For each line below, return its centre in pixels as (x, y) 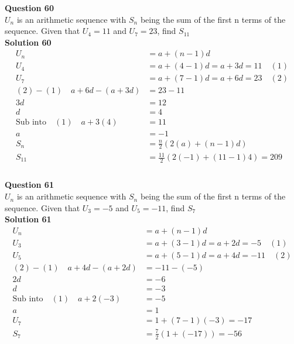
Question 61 (29, 185)
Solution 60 (28, 42)
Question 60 (29, 8)
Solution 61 (28, 219)
